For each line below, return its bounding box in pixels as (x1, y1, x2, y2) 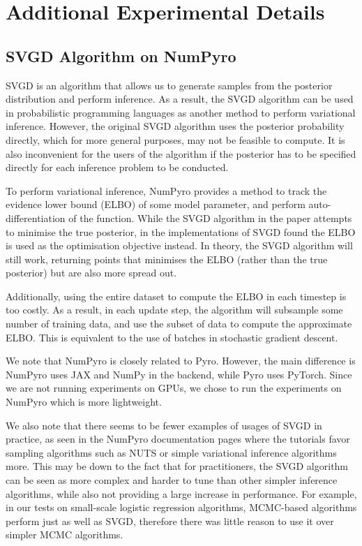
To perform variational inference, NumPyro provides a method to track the (6, 183, 327, 198)
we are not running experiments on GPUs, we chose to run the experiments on (6, 381, 342, 395)
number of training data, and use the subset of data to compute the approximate (6, 316, 352, 331)
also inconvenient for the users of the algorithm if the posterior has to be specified (6, 146, 356, 161)
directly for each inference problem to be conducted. (6, 160, 229, 175)
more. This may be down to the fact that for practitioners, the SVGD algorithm (6, 459, 349, 473)
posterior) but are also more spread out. (6, 265, 177, 280)
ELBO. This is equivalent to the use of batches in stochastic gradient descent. (6, 330, 338, 344)
